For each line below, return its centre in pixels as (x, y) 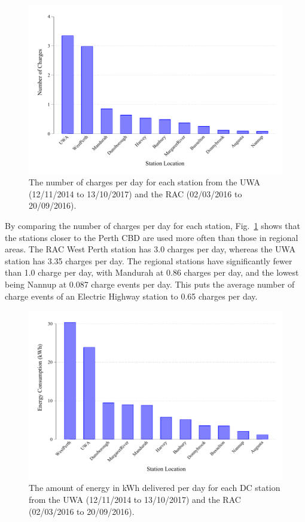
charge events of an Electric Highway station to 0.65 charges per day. (131, 296)
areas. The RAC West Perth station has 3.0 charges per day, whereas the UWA (150, 249)
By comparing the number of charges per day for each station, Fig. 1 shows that (153, 226)
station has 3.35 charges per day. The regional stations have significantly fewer (149, 260)
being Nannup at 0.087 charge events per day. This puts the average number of (150, 284)
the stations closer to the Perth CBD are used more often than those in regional (152, 237)
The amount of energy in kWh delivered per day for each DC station (155, 488)
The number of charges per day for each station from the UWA (144, 182)
